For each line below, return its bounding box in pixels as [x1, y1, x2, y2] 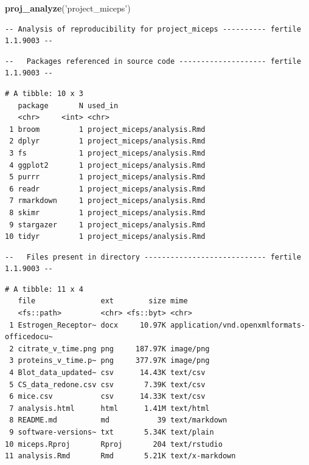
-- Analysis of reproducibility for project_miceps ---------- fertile [5, 24, 301, 33]
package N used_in [18, 101, 119, 110]
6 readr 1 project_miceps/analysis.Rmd [9, 184, 206, 193]
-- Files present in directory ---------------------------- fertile [5, 252, 301, 261]
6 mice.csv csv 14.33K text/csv [9, 392, 206, 401]
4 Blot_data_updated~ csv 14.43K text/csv [9, 368, 206, 377]
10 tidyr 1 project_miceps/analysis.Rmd [5, 232, 206, 241]
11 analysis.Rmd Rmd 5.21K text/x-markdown [5, 452, 236, 461]
